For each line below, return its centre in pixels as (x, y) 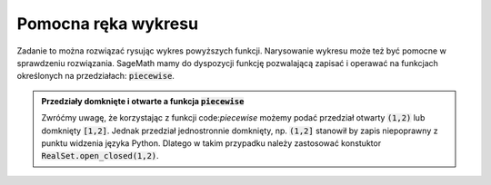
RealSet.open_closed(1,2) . (100, 156)
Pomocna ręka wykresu (108, 24)
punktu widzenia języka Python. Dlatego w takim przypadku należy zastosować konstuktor (211, 143)
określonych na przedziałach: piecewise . (95, 76)
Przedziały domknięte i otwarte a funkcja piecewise (143, 101)
